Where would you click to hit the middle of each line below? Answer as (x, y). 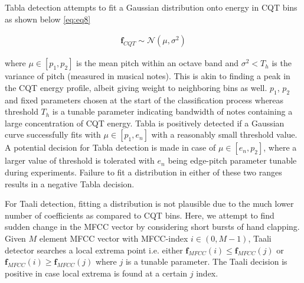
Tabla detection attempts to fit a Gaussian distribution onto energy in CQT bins (151, 7)
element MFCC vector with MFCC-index (114, 238)
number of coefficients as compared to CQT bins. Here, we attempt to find (140, 215)
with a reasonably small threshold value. (224, 134)
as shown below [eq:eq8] (48, 19)
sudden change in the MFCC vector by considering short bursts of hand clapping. (152, 227)
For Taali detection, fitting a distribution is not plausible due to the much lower (149, 204)
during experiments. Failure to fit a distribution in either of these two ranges (143, 172)
